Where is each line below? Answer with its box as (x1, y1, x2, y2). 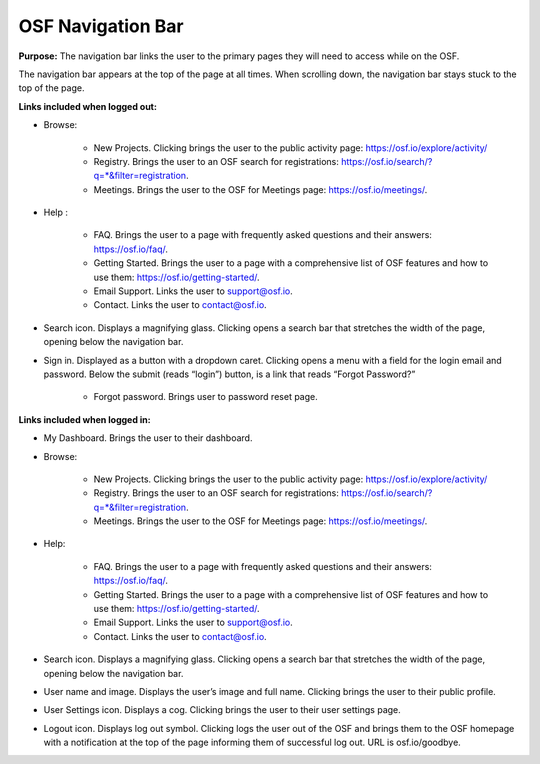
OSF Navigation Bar (18, 15, 184, 37)
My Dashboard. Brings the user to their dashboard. (43, 432, 253, 444)
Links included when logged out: (18, 100, 157, 112)
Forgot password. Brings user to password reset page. (93, 391, 319, 403)
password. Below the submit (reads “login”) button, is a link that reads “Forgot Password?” (43, 368, 416, 380)
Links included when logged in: (18, 413, 151, 425)
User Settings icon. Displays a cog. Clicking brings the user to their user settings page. (43, 704, 402, 716)
